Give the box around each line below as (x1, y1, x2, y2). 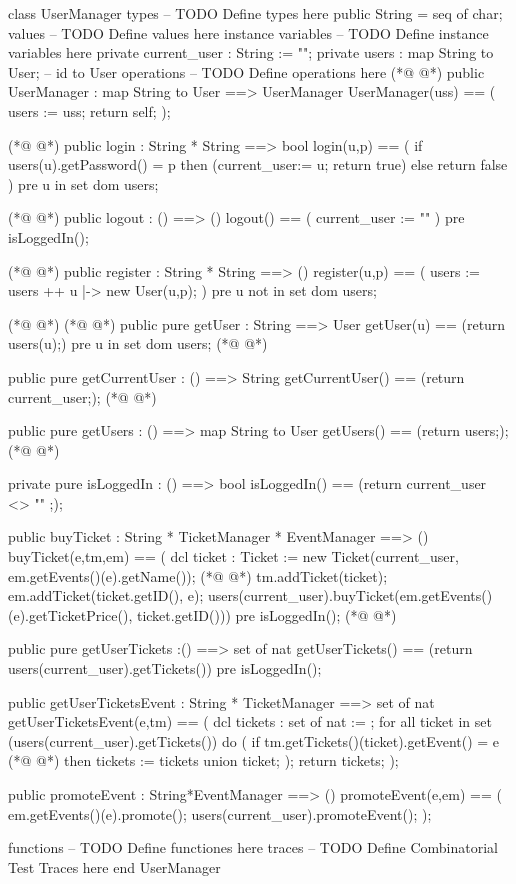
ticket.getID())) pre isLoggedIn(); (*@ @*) (136, 604, 397, 625)
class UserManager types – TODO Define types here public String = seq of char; (8, 3, 503, 23)
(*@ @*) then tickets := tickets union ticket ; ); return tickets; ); (8, 750, 399, 771)
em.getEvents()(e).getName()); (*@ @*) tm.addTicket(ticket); (8, 565, 388, 586)
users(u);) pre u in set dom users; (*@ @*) (8, 333, 268, 354)
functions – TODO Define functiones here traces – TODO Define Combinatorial (8, 837, 498, 858)
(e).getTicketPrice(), (8, 604, 133, 625)
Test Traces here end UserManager (8, 856, 221, 877)
